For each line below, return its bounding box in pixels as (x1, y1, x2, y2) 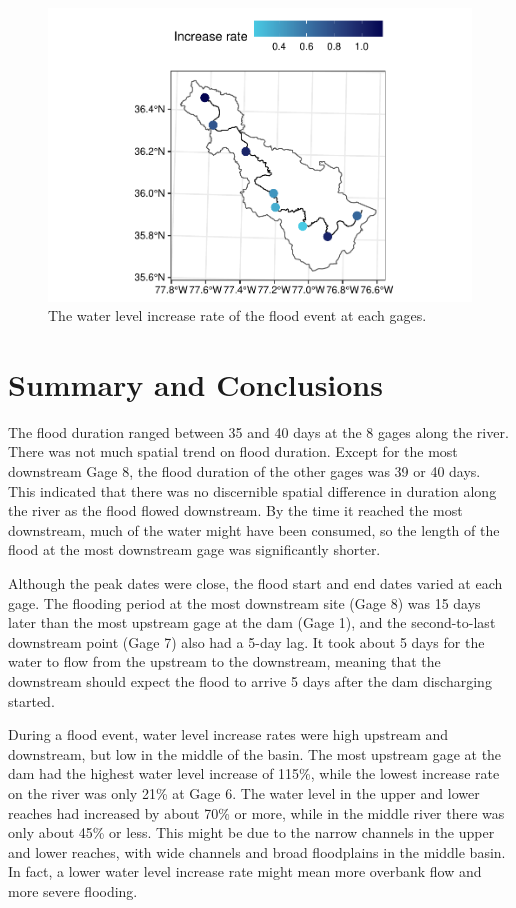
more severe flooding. (8, 880, 138, 901)
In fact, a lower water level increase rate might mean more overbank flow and (8, 861, 482, 882)
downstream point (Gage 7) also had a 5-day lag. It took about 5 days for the (8, 631, 485, 652)
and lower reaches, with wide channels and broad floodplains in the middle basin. (8, 841, 506, 862)
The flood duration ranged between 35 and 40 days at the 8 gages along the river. (8, 421, 509, 442)
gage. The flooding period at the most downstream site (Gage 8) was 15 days (8, 592, 481, 613)
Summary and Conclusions (8, 363, 383, 404)
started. (8, 690, 55, 711)
